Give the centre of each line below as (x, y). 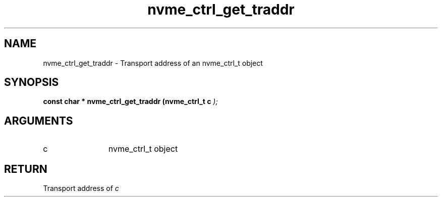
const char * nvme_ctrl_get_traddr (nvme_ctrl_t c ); (130, 102)
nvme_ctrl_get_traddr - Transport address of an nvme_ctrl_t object (153, 63)
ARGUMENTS (39, 121)
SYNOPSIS (32, 82)
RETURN (26, 169)
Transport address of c (81, 188)
